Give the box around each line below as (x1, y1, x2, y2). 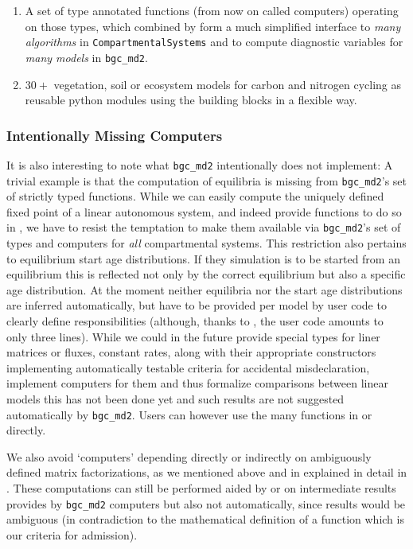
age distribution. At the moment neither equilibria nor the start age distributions (6, 281, 403, 298)
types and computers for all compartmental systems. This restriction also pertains (6, 235, 407, 251)
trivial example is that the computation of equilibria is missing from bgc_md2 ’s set (6, 172, 407, 189)
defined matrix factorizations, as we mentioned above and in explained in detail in (6, 464, 407, 481)
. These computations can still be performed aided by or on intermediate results (6, 480, 396, 496)
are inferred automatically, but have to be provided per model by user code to (6, 297, 387, 313)
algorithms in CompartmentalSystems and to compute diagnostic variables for (25, 33, 403, 50)
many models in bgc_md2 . (25, 49, 148, 65)
